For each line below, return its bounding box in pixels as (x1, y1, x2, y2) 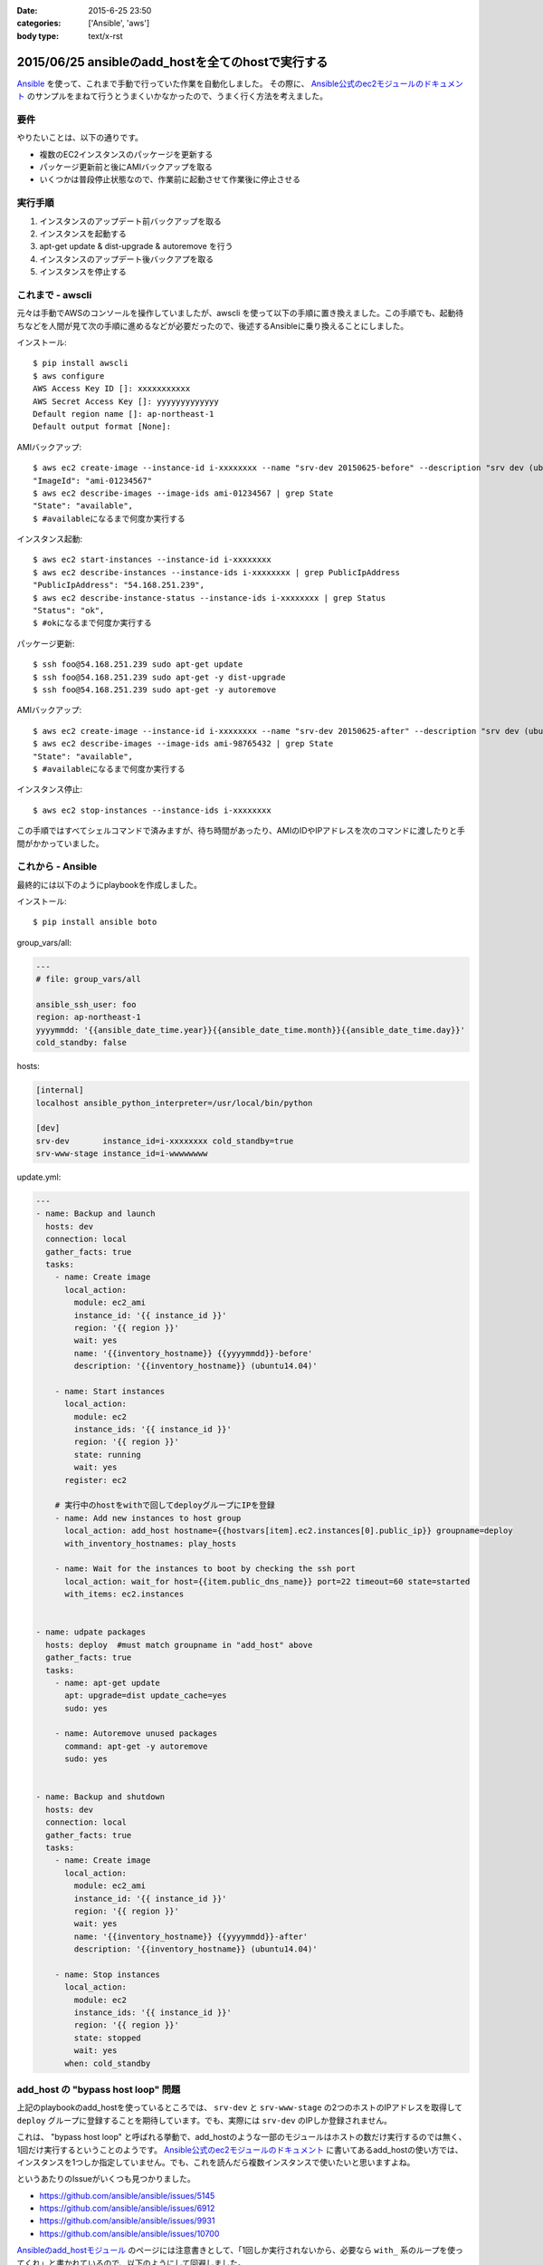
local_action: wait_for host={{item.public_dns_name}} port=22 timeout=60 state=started (64, 1576, 471, 1586)
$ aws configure (33, 371, 105, 381)
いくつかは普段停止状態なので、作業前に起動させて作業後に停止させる (39, 174, 300, 185)
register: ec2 (64, 1475, 127, 1485)
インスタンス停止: (16, 784, 83, 795)
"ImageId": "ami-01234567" (33, 476, 153, 486)
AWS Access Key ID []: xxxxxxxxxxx (33, 383, 191, 394)
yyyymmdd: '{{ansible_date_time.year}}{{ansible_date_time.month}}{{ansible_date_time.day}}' (35, 1025, 466, 1035)
